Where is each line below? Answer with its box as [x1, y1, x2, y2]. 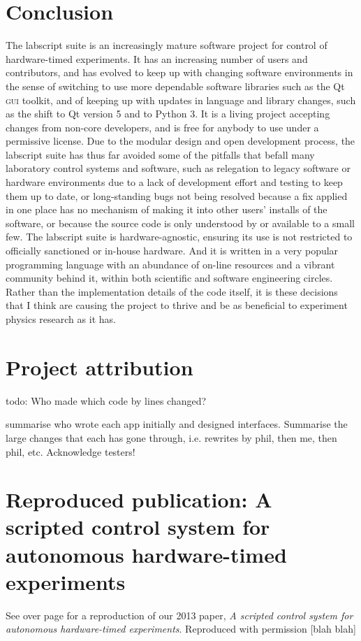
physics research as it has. [6, 312, 116, 326]
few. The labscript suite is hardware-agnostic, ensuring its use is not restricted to [6, 229, 353, 244]
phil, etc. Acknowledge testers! [6, 444, 135, 459]
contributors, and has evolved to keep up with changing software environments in [6, 65, 353, 80]
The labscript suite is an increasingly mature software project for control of [6, 38, 327, 52]
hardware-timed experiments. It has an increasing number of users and [6, 51, 308, 66]
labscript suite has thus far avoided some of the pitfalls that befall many [6, 147, 315, 161]
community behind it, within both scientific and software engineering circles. [6, 271, 333, 285]
